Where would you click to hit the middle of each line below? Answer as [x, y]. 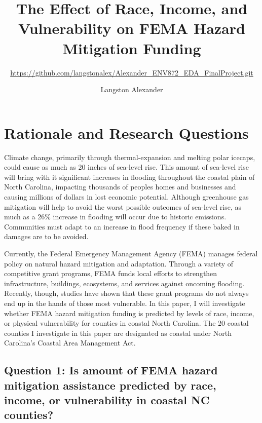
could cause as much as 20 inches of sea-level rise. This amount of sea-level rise [126, 167]
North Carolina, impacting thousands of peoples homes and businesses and [120, 187]
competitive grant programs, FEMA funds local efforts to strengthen [111, 273]
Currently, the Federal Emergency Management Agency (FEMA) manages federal [131, 253]
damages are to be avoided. [46, 236]
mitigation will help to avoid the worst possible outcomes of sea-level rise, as [123, 206]
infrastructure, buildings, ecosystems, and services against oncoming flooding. [124, 283]
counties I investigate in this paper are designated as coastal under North [118, 333]
